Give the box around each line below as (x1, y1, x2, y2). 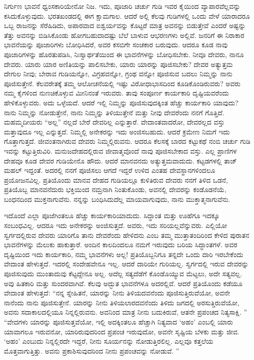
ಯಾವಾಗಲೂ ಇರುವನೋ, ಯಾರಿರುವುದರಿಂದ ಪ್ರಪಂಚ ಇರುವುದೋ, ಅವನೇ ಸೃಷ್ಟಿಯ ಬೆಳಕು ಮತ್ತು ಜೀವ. (4, 326, 240, 336)
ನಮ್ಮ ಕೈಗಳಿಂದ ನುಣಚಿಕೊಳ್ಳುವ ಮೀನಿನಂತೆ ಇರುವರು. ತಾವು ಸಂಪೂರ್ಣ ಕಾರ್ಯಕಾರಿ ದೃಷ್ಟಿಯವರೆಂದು (4, 88, 229, 98)
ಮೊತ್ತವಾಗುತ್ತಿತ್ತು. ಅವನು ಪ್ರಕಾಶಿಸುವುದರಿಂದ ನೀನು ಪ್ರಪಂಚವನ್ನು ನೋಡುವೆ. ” (4, 345, 179, 356)
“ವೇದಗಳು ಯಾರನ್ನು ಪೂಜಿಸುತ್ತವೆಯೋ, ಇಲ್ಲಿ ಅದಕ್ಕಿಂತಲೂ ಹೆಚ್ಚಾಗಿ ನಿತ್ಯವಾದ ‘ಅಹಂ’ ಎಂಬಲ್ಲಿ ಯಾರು (4, 317, 233, 327)
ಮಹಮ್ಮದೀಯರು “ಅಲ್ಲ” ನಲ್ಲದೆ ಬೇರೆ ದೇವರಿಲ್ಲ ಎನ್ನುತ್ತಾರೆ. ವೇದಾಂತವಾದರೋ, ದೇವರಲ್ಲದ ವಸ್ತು (4, 117, 225, 127)
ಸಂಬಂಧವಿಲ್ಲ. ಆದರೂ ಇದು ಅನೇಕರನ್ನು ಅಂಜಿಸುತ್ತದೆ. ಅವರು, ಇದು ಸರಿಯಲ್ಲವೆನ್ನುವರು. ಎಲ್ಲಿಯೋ (4, 220, 227, 230)
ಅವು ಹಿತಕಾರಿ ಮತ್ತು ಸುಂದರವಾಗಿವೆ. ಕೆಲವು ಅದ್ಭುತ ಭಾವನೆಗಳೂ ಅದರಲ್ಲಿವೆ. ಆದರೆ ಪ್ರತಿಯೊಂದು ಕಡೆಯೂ (4, 278, 243, 288)
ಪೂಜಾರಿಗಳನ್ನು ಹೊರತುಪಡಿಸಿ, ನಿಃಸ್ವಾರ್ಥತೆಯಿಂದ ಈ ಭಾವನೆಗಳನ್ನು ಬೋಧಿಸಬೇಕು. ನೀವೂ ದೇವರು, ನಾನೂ (4, 49, 244, 59)
